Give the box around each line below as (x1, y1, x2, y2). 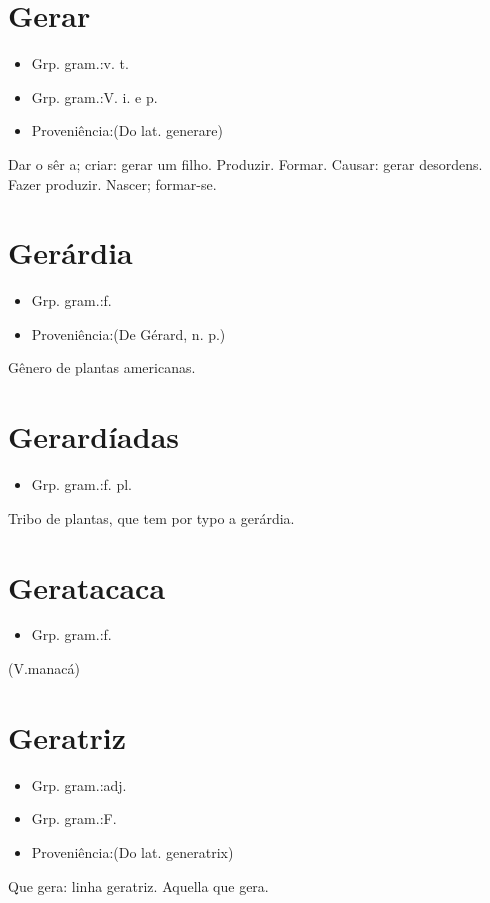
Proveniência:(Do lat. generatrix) (31, 841, 234, 862)
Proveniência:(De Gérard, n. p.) (31, 323, 226, 344)
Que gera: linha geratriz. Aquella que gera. (8, 875, 269, 896)
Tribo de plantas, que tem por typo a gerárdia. (8, 507, 295, 528)
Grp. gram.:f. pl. (31, 474, 132, 495)
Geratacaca (8, 566, 166, 607)
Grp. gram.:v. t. (31, 53, 129, 74)
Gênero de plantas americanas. (8, 357, 196, 378)
